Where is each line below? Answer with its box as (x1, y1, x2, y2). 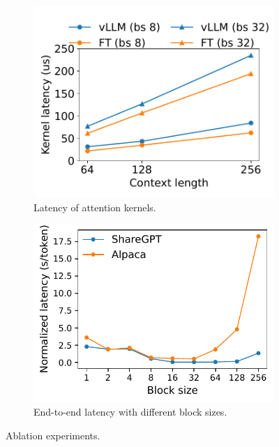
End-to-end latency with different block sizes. (33, 404, 227, 419)
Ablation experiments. (6, 427, 100, 442)
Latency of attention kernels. (33, 199, 156, 214)
